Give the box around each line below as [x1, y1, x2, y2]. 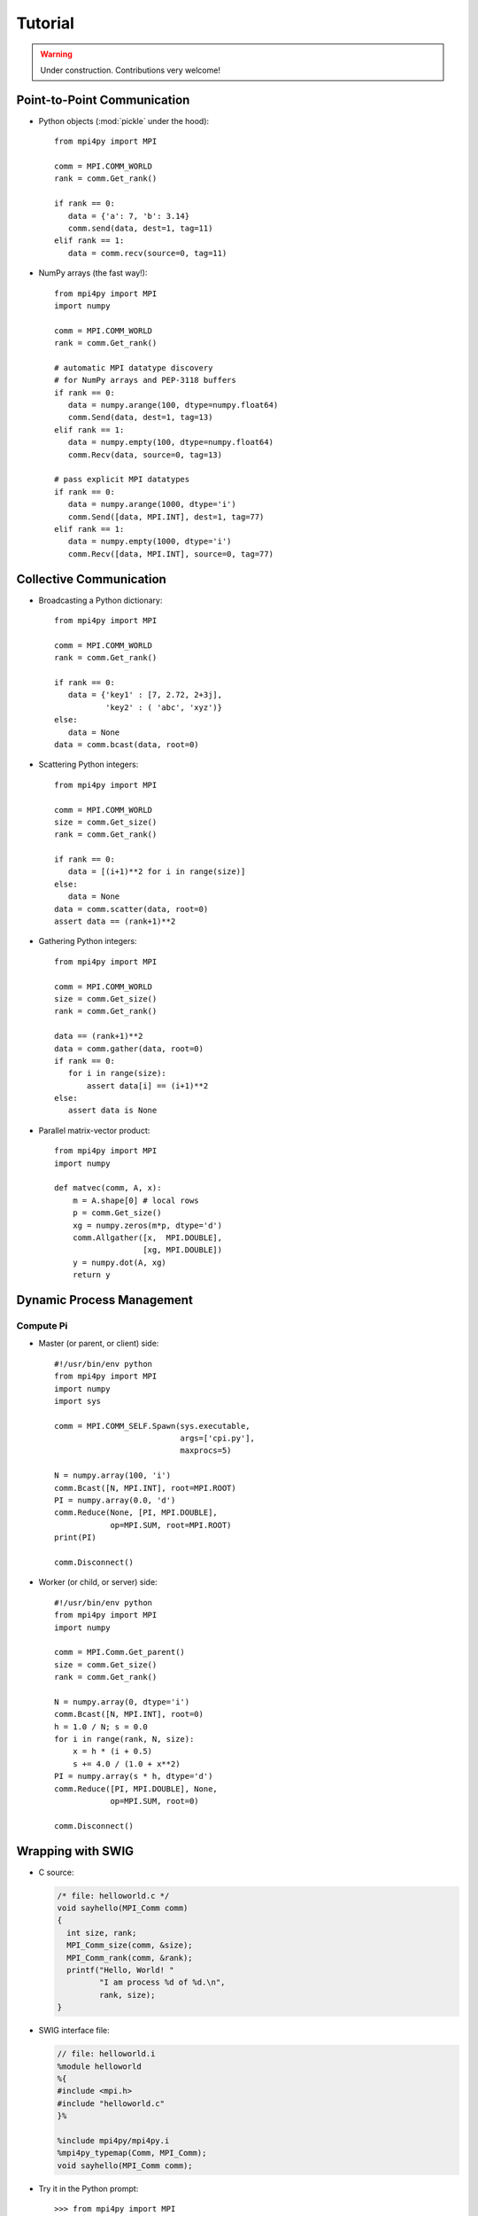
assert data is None [67, 1105, 158, 1116]
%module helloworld [57, 2061, 142, 2072]
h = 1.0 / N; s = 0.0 [54, 1721, 148, 1732]
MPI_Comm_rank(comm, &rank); [66, 1953, 194, 1962]
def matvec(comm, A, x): [54, 1183, 162, 1193]
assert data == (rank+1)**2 [54, 917, 176, 926]
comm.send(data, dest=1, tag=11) [67, 222, 213, 233]
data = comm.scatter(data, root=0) [54, 904, 209, 914]
